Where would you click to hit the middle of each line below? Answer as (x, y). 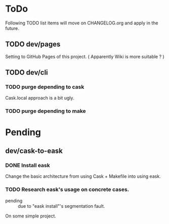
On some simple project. (31, 216)
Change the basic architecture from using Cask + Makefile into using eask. (83, 176)
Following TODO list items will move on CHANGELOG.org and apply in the (82, 23)
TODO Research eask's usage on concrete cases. (67, 189)
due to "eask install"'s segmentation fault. (61, 206)
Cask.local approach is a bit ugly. (40, 98)
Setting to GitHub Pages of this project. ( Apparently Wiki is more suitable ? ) (85, 56)
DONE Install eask (28, 165)
